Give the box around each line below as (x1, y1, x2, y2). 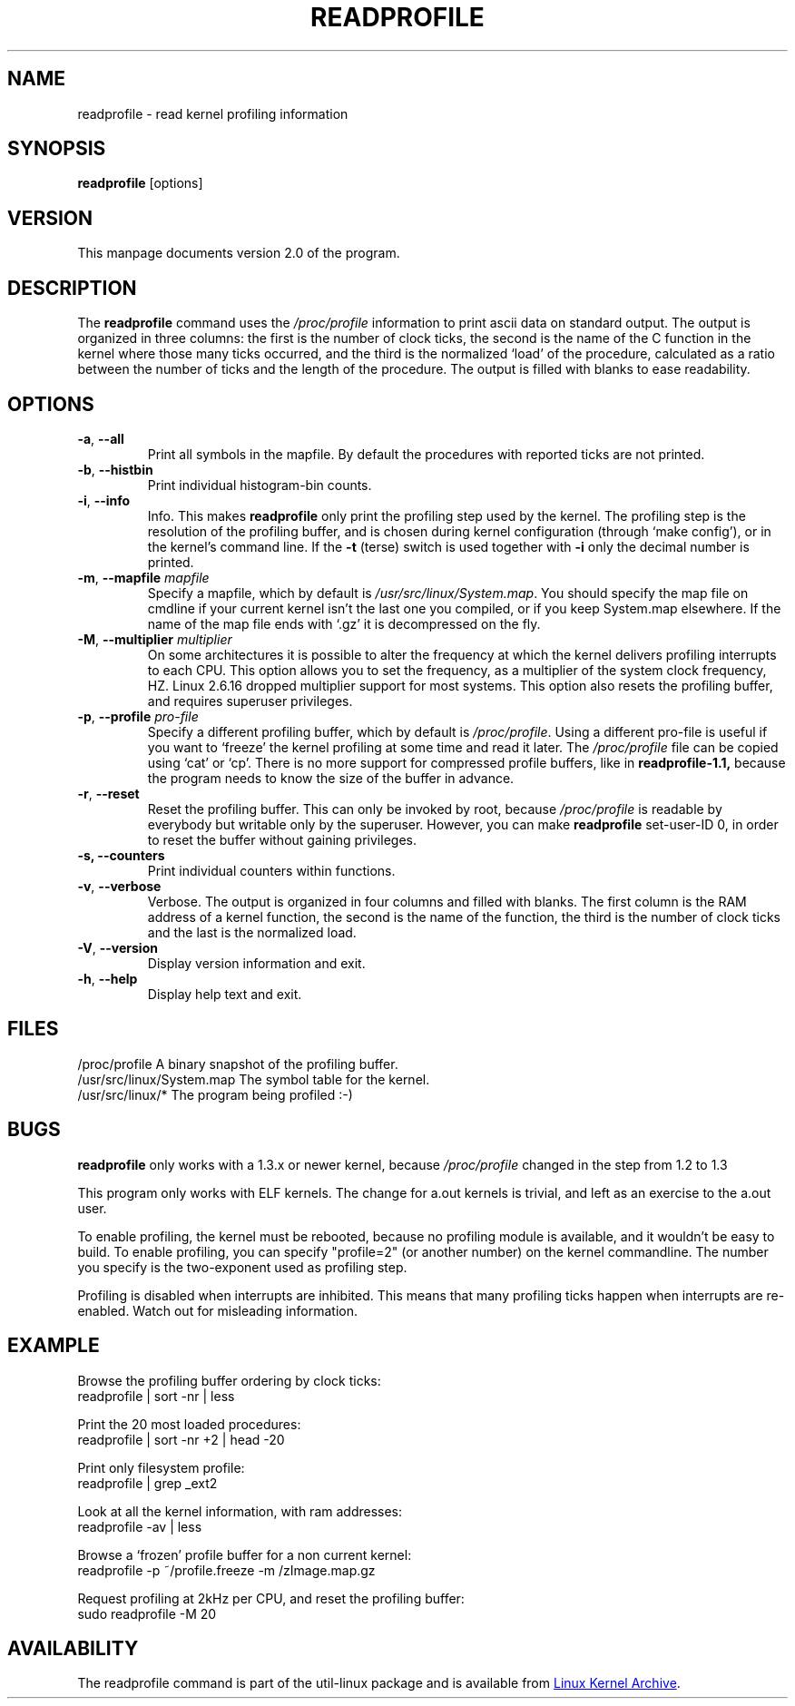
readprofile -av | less (77, 1518, 202, 1534)
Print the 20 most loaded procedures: (77, 1416, 301, 1432)
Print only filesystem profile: (77, 1459, 245, 1476)
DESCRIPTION (7, 276, 137, 299)
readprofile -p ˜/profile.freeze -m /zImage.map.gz (77, 1562, 376, 1578)
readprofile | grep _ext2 (77, 1475, 218, 1491)
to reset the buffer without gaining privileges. (147, 831, 417, 848)
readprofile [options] (77, 175, 203, 191)
